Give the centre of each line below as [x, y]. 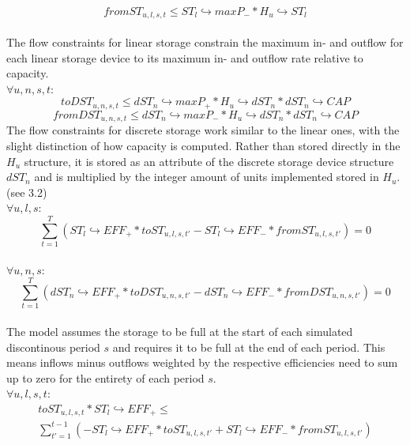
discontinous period [53, 347]
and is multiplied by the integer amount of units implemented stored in [207, 177]
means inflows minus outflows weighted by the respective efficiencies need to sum [202, 362]
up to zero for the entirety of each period [105, 377]
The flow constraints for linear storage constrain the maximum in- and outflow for [205, 42]
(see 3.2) [27, 192]
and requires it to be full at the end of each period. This [249, 347]
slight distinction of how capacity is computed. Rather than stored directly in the [203, 145]
